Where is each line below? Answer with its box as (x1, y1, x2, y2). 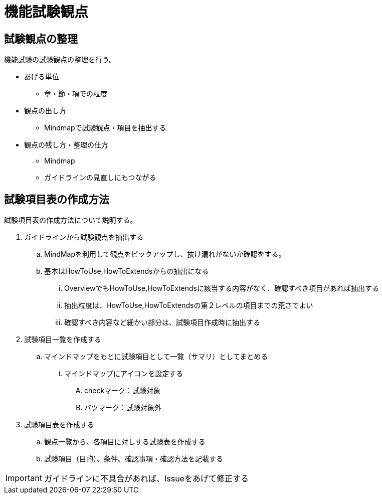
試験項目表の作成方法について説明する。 (4, 216, 137, 225)
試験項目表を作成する (24, 420, 94, 429)
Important (6, 473, 42, 483)
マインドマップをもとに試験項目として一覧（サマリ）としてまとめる (44, 352, 268, 361)
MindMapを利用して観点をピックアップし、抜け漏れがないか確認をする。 (44, 250, 286, 259)
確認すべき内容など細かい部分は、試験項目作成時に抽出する (64, 318, 261, 327)
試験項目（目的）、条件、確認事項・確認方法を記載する (44, 454, 223, 463)
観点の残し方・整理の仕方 (24, 140, 108, 149)
